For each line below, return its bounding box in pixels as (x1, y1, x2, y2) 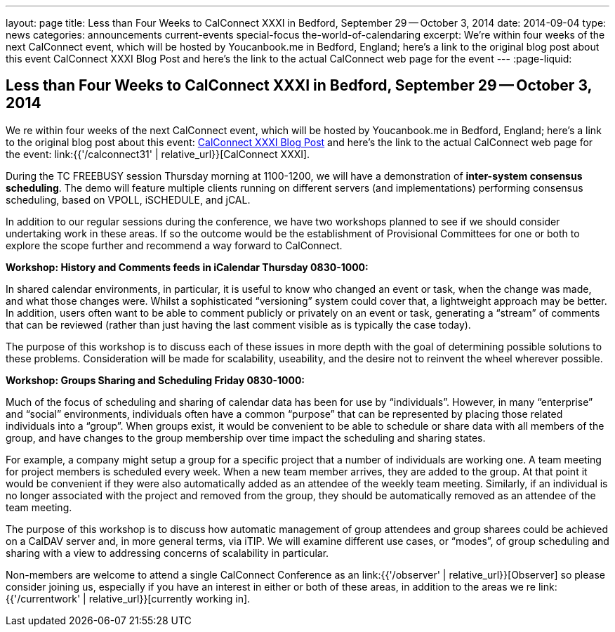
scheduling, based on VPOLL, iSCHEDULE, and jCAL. (6, 193, 251, 206)
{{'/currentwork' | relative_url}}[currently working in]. (6, 592, 251, 605)
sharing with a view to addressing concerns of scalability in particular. (6, 546, 329, 559)
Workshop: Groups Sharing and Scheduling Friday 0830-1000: (6, 374, 305, 386)
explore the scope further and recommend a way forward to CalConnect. (6, 239, 343, 251)
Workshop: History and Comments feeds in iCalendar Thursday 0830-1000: (6, 261, 369, 273)
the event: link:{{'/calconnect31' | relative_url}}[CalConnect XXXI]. (6, 147, 310, 160)
